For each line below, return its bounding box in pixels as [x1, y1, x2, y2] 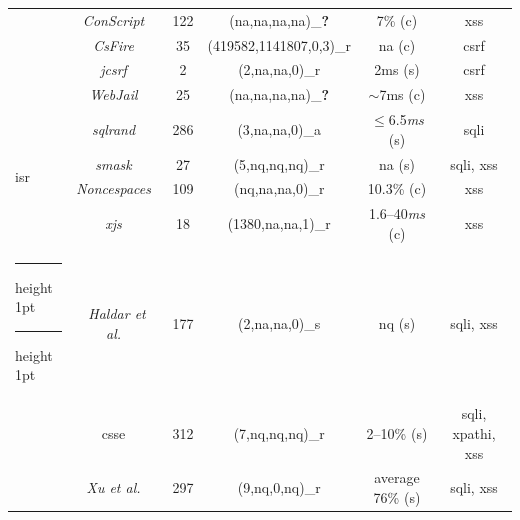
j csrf [100, 59, 127, 80]
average [374, 467, 420, 488]
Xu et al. [86, 477, 141, 498]
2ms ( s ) [374, 59, 420, 80]
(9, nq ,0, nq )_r [237, 477, 321, 498]
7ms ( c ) [379, 84, 426, 105]
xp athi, [452, 422, 496, 443]
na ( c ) [378, 34, 416, 55]
